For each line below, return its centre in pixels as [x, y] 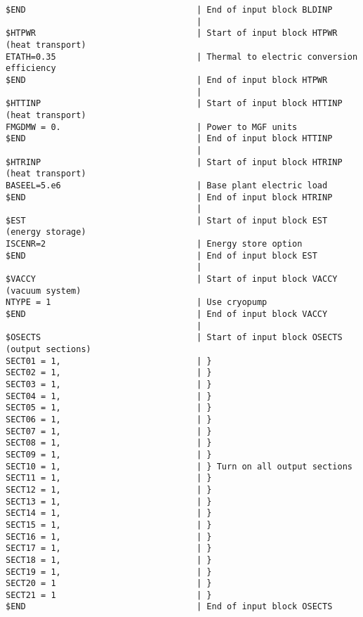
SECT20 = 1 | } [109, 584]
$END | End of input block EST [161, 255]
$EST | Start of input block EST [167, 220]
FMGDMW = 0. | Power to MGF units [152, 127]
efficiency [31, 69]
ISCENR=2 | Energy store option [154, 244]
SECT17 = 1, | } [109, 548]
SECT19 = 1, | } [109, 572]
